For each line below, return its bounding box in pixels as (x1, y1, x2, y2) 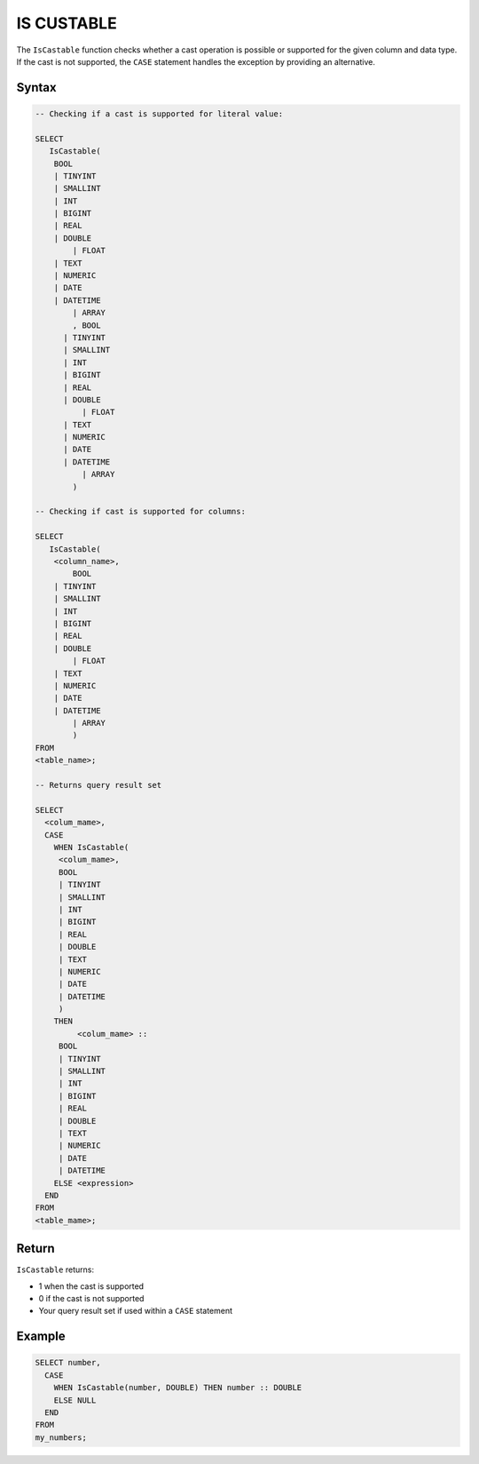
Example (16, 1329, 66, 1344)
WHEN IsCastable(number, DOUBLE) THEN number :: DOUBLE (53, 1382, 302, 1393)
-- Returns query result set (35, 780, 162, 791)
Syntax (16, 80, 57, 95)
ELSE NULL (53, 1395, 97, 1405)
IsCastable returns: (16, 1264, 95, 1275)
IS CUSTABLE (16, 13, 117, 33)
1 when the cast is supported (38, 1280, 145, 1292)
